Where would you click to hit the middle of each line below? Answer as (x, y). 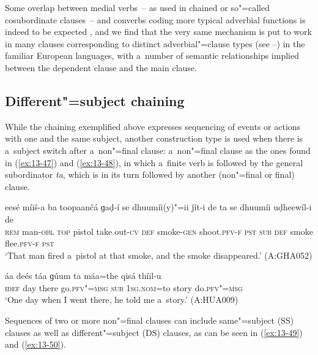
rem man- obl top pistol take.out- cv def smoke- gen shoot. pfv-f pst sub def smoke (159, 231)
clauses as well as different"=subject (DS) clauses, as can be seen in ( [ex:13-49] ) (154, 332)
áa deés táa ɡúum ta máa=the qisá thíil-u (83, 276)
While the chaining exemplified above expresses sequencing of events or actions (153, 126)
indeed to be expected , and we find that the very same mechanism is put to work (158, 32)
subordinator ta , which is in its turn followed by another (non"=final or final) (150, 174)
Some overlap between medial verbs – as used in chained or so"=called (138, 7)
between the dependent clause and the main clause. (101, 67)
